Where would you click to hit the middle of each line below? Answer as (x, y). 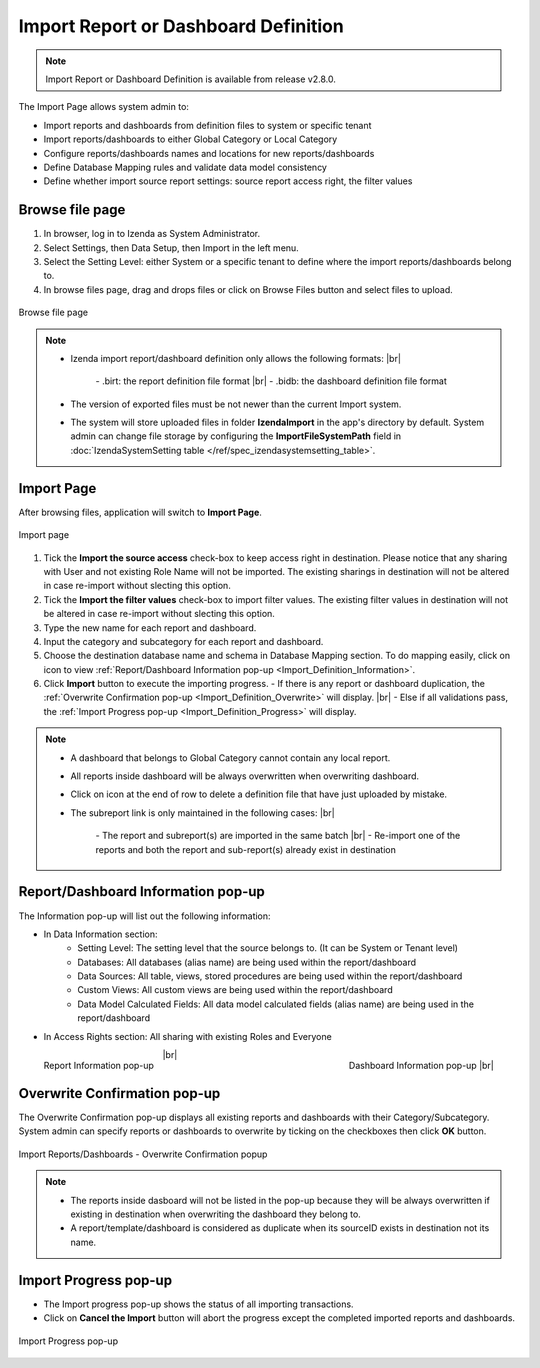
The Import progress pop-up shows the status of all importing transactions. (198, 1304)
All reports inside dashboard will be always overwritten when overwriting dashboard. (245, 776)
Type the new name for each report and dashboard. (150, 627)
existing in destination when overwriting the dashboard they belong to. (216, 1214)
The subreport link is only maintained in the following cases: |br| (202, 812)
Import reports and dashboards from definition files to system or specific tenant (207, 125)
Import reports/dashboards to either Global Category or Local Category (190, 139)
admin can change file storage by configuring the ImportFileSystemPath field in (236, 436)
